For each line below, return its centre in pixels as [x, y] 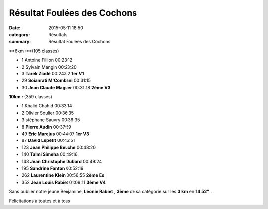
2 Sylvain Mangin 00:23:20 [49, 67]
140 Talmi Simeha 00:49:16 [50, 154]
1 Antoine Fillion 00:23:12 [47, 60]
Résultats [58, 34]
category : [20, 34]
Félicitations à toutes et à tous [40, 201]
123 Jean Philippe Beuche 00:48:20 [59, 147]
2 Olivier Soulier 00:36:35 [48, 113]
